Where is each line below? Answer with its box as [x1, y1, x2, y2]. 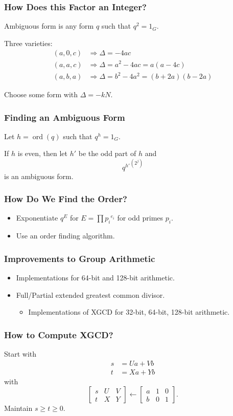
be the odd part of [78, 148, 136, 159]
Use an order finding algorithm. [16, 230, 115, 241]
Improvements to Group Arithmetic [4, 252, 155, 265]
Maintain [4, 403, 33, 413]
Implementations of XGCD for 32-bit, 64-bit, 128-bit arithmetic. [28, 306, 230, 317]
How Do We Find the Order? [4, 192, 127, 205]
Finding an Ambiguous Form [4, 111, 125, 123]
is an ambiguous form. [4, 170, 74, 181]
